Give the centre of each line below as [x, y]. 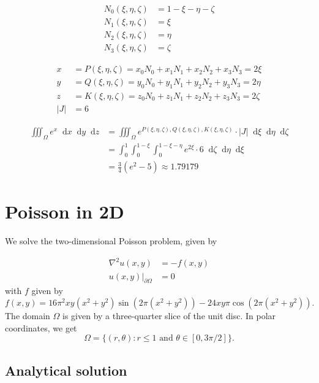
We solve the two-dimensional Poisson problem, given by [111, 241]
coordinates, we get [41, 327]
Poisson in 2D [65, 211]
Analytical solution [66, 370]
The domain [28, 315]
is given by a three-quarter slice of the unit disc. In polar [169, 315]
